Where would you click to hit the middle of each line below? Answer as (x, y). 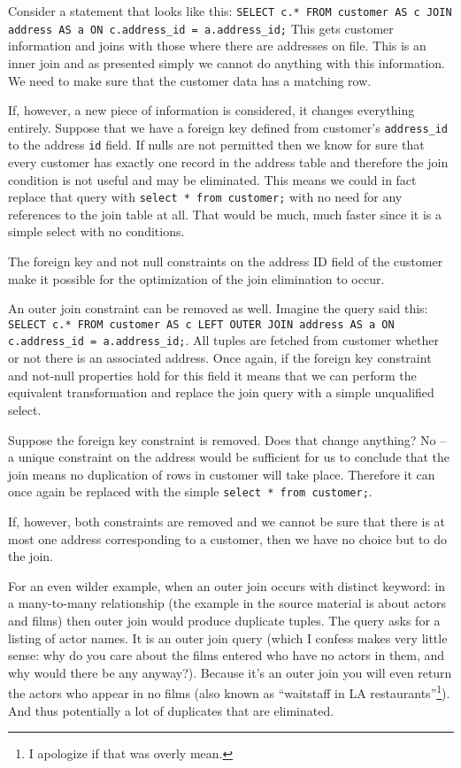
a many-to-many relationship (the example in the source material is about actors (227, 603)
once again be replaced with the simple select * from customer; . (190, 492)
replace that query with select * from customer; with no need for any (205, 197)
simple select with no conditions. (96, 231)
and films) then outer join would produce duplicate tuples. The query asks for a (224, 620)
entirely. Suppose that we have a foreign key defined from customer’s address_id (228, 127)
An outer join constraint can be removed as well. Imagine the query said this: (218, 308)
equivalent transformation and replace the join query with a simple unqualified (221, 392)
